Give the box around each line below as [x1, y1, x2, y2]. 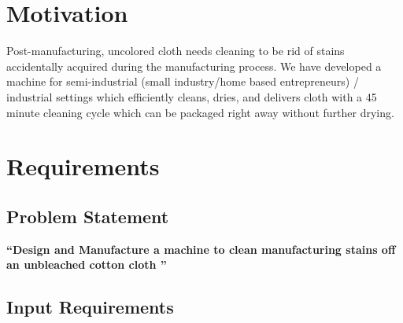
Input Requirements [6, 295, 174, 319]
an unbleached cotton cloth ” [6, 256, 167, 273]
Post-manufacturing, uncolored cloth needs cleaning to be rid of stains [6, 42, 345, 59]
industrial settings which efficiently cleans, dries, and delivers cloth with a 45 [6, 88, 377, 105]
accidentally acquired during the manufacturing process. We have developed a [6, 57, 382, 74]
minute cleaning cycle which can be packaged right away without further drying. [6, 104, 394, 120]
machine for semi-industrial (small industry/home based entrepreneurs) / [6, 73, 359, 90]
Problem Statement [6, 204, 169, 228]
